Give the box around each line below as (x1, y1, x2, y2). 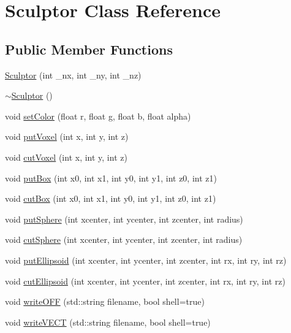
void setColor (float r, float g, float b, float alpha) (5, 109, 191, 122)
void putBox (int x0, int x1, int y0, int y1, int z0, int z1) (5, 171, 217, 184)
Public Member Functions (5, 39, 173, 58)
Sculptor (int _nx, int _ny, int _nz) (5, 68, 142, 81)
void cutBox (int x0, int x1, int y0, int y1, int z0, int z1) (5, 192, 216, 205)
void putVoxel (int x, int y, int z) (5, 130, 129, 143)
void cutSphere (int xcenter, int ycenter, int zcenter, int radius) (5, 233, 243, 246)
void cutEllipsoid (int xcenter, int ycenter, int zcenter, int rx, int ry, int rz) (5, 274, 285, 287)
